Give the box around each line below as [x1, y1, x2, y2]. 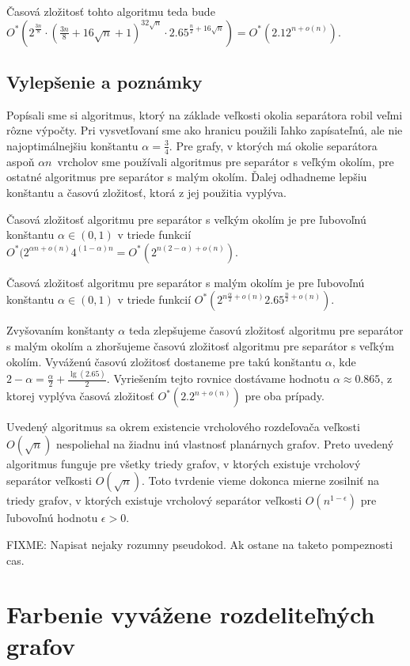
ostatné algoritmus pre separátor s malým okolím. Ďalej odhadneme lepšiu [6, 168, 367, 185]
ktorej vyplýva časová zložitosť [6, 388, 154, 404]
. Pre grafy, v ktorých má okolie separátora [169, 137, 378, 153]
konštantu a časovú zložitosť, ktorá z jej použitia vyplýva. [6, 184, 287, 200]
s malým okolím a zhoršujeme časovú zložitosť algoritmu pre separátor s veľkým [6, 337, 394, 354]
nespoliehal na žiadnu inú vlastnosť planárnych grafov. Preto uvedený [56, 435, 394, 452]
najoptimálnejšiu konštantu [6, 137, 139, 153]
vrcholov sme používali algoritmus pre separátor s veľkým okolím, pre [57, 153, 394, 169]
